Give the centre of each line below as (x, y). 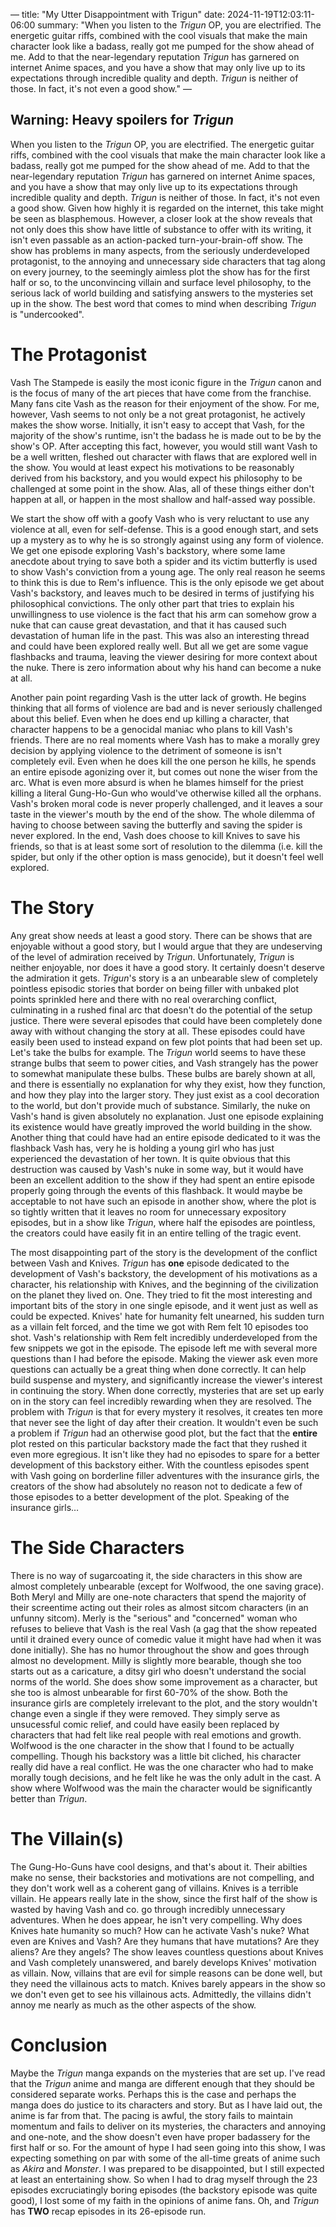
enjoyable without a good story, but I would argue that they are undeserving (166, 946)
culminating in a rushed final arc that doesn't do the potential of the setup (161, 1010)
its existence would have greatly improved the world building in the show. (161, 1126)
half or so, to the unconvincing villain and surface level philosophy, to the (161, 282)
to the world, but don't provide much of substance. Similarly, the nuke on (160, 1105)
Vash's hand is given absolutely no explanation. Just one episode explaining (167, 1116)
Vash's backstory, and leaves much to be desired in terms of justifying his (162, 593)
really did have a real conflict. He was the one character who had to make (162, 1766)
